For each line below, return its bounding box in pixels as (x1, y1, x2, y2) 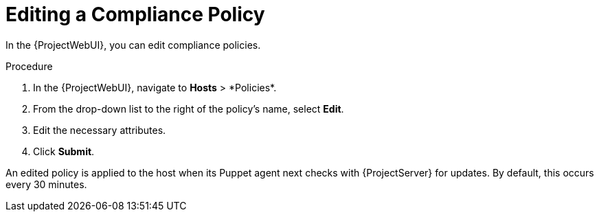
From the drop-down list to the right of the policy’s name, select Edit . (33, 102, 344, 115)
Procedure (5, 60, 53, 72)
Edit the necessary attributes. (33, 124, 166, 136)
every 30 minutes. (5, 178, 87, 190)
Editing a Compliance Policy (5, 3, 265, 26)
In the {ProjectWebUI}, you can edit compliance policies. (5, 38, 261, 51)
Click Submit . (33, 145, 95, 157)
